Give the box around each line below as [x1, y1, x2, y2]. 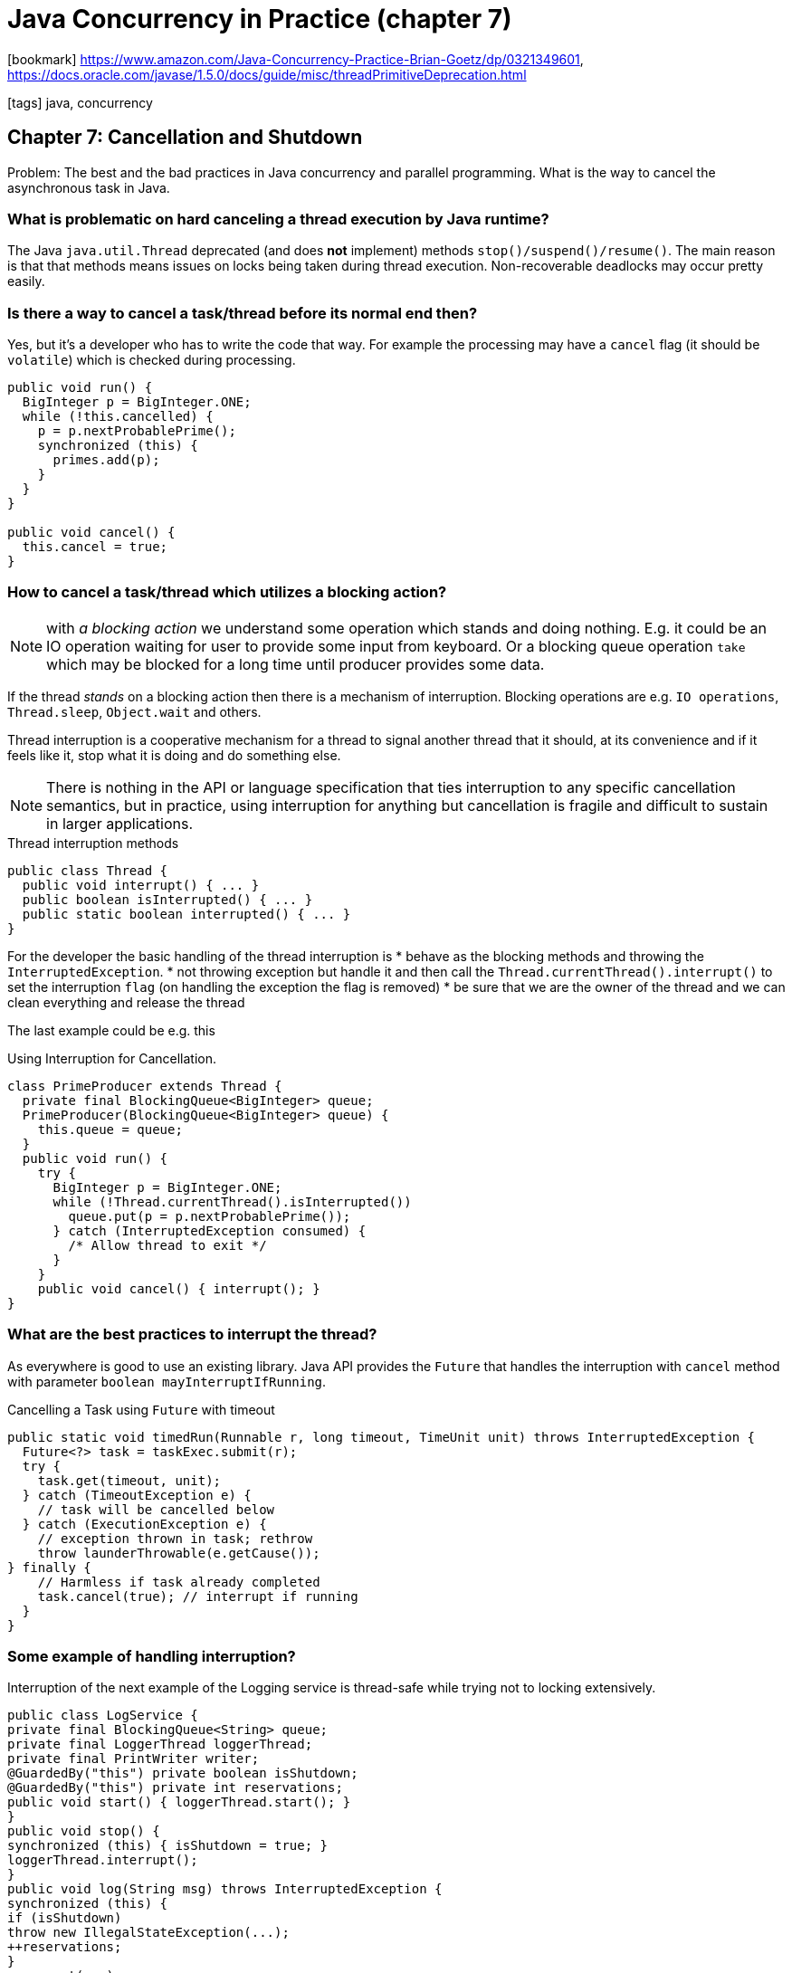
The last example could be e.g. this [7, 1022, 215, 1038]
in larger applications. [46, 814, 193, 833]
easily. [7, 273, 45, 290]
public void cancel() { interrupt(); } [37, 1281, 320, 1296]
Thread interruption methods [7, 834, 179, 851]
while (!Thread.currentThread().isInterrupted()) [52, 1194, 412, 1209]
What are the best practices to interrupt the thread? [7, 1325, 377, 1344]
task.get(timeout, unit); [37, 1473, 222, 1488]
